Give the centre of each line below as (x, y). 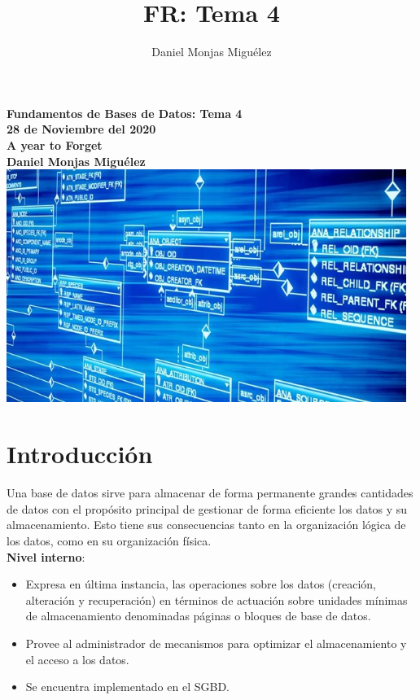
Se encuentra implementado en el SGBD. (127, 687)
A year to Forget (55, 144)
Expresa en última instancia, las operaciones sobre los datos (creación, (201, 584)
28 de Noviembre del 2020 (81, 129)
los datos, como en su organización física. (109, 540)
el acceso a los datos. (77, 659)
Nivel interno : (46, 556)
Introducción (80, 454)
